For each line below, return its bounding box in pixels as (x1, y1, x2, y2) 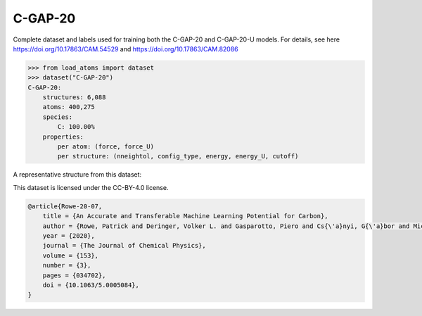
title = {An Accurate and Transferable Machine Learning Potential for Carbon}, (42, 212, 328, 220)
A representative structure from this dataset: (13, 170, 142, 179)
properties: (42, 132, 84, 141)
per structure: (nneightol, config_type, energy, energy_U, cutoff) (57, 152, 299, 160)
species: (42, 113, 73, 121)
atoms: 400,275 (42, 103, 95, 111)
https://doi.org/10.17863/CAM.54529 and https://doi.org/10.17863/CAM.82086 (13, 44, 238, 53)
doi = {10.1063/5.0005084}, (42, 281, 140, 289)
